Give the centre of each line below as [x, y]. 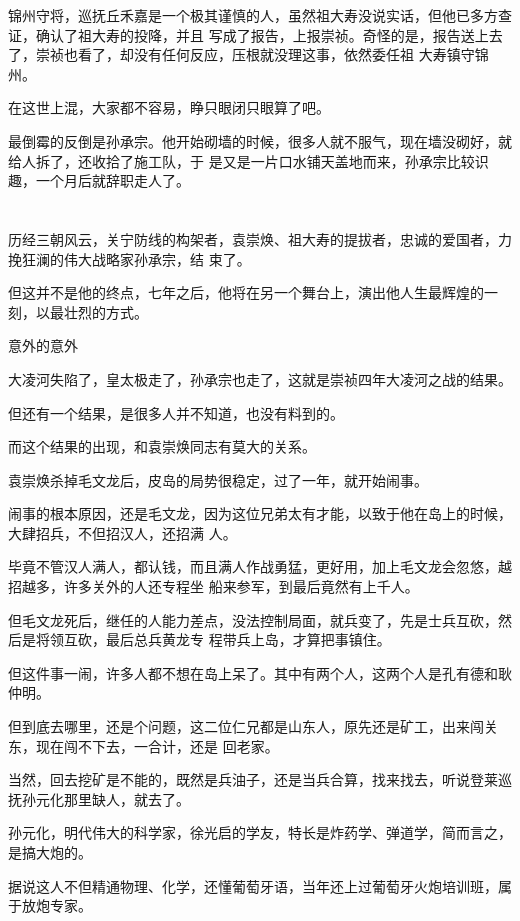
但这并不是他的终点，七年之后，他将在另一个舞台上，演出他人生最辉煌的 [246, 292]
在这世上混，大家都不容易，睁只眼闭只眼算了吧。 [169, 107]
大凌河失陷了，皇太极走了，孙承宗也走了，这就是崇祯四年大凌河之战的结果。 [260, 378]
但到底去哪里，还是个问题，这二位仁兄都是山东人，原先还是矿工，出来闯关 [253, 726]
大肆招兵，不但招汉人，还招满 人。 [122, 532]
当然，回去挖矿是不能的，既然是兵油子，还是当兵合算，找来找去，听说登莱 [253, 779]
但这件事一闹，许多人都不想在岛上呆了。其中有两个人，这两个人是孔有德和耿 [260, 672]
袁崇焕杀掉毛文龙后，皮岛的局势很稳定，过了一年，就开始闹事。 [218, 479]
